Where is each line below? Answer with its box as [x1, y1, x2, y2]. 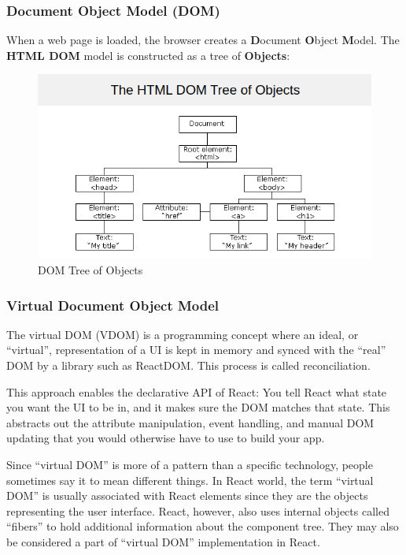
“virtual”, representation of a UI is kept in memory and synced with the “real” [6, 341, 386, 358]
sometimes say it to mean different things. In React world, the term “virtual [6, 471, 374, 488]
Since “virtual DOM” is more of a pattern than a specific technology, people [6, 456, 373, 472]
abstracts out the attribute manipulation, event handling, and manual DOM [6, 414, 375, 430]
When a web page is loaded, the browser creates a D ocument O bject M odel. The [6, 32, 400, 48]
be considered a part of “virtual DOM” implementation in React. [6, 533, 320, 549]
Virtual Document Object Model [6, 295, 220, 315]
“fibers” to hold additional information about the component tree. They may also [6, 518, 399, 535]
